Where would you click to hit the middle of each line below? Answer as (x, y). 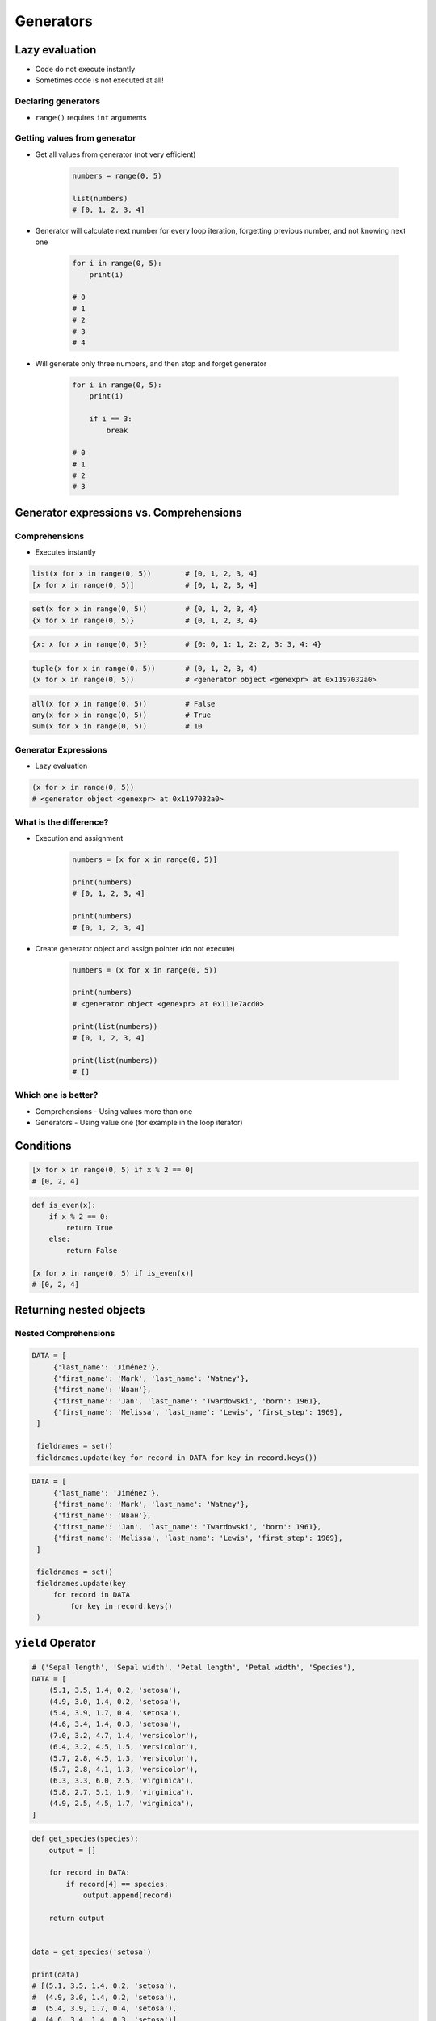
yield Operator (55, 1643)
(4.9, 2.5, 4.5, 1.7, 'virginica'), (121, 1804)
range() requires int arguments (91, 117)
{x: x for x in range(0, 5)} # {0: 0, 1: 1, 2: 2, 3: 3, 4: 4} (177, 644)
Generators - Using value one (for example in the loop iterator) (139, 1123)
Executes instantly (65, 552)
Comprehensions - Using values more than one (114, 1111)
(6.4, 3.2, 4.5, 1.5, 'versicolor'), (124, 1747)
